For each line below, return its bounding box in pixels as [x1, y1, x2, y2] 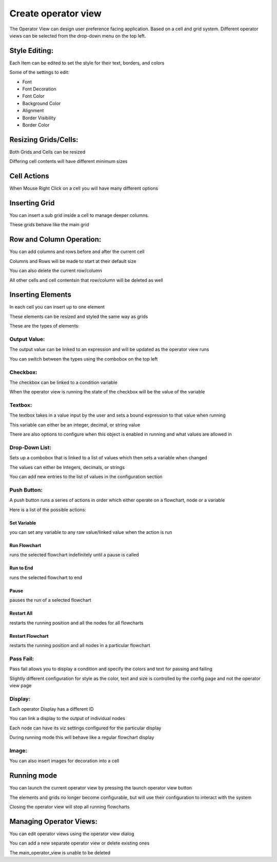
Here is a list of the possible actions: [9, 507, 87, 513]
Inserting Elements [9, 291, 71, 299]
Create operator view [9, 8, 102, 19]
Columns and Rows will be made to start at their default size [9, 258, 136, 264]
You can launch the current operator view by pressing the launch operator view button [9, 785, 192, 791]
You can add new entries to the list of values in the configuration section [9, 474, 163, 480]
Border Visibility [22, 115, 56, 121]
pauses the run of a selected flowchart [9, 597, 92, 603]
